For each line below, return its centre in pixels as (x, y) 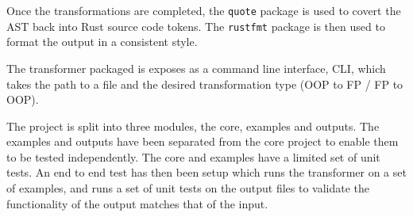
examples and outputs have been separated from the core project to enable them (203, 141)
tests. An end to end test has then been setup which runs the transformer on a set (206, 172)
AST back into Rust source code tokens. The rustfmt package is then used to (196, 26)
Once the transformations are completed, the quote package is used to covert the (204, 10)
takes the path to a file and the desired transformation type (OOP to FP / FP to (205, 84)
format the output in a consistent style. (102, 42)
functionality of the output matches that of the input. (137, 203)
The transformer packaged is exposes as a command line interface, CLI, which (196, 68)
